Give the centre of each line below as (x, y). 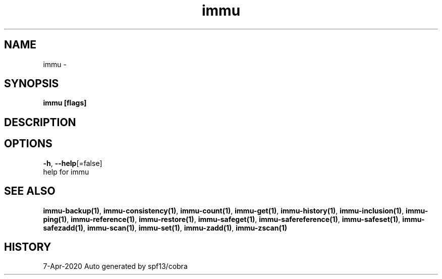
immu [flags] (65, 103)
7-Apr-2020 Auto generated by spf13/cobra (115, 266)
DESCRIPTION (40, 122)
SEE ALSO (30, 191)
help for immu (66, 172)
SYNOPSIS (32, 84)
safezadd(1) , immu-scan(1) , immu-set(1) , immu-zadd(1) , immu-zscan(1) (165, 228)
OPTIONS (28, 144)
